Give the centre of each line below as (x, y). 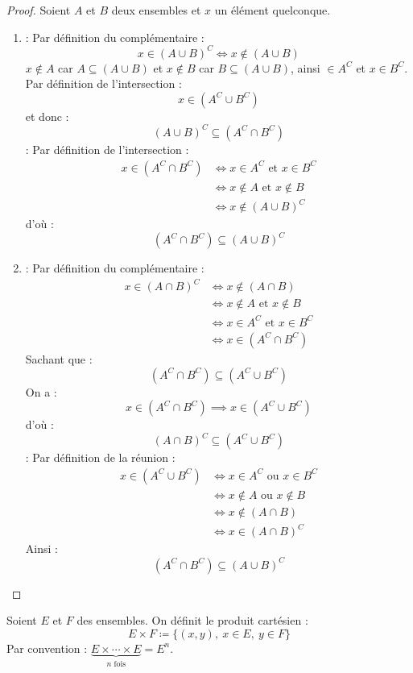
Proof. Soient (39, 10)
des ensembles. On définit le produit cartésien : (192, 620)
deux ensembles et (156, 10)
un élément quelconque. (273, 10)
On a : (41, 391)
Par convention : (47, 648)
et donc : (47, 116)
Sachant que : (59, 358)
